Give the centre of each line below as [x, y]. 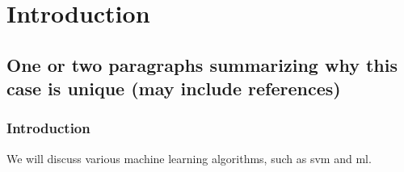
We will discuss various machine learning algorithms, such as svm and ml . [189, 158]
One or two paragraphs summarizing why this [202, 64]
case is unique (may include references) [174, 88]
